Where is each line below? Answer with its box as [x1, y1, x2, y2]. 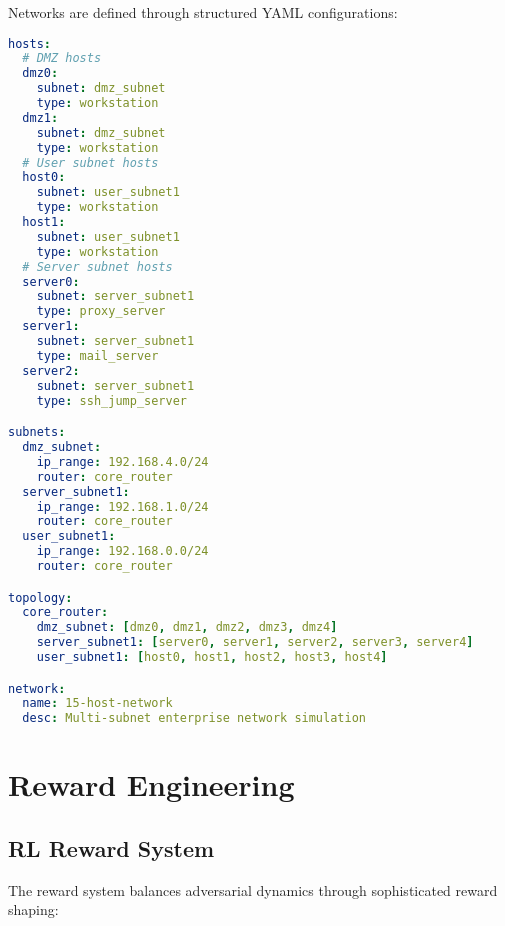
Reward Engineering [8, 764, 295, 805]
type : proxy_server [36, 304, 166, 319]
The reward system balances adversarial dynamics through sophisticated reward [8, 879, 498, 900]
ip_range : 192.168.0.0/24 [36, 544, 209, 559]
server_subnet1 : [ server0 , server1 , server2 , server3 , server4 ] [36, 635, 474, 650]
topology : [8, 590, 73, 605]
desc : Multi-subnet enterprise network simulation [22, 711, 366, 726]
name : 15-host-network [22, 696, 173, 711]
